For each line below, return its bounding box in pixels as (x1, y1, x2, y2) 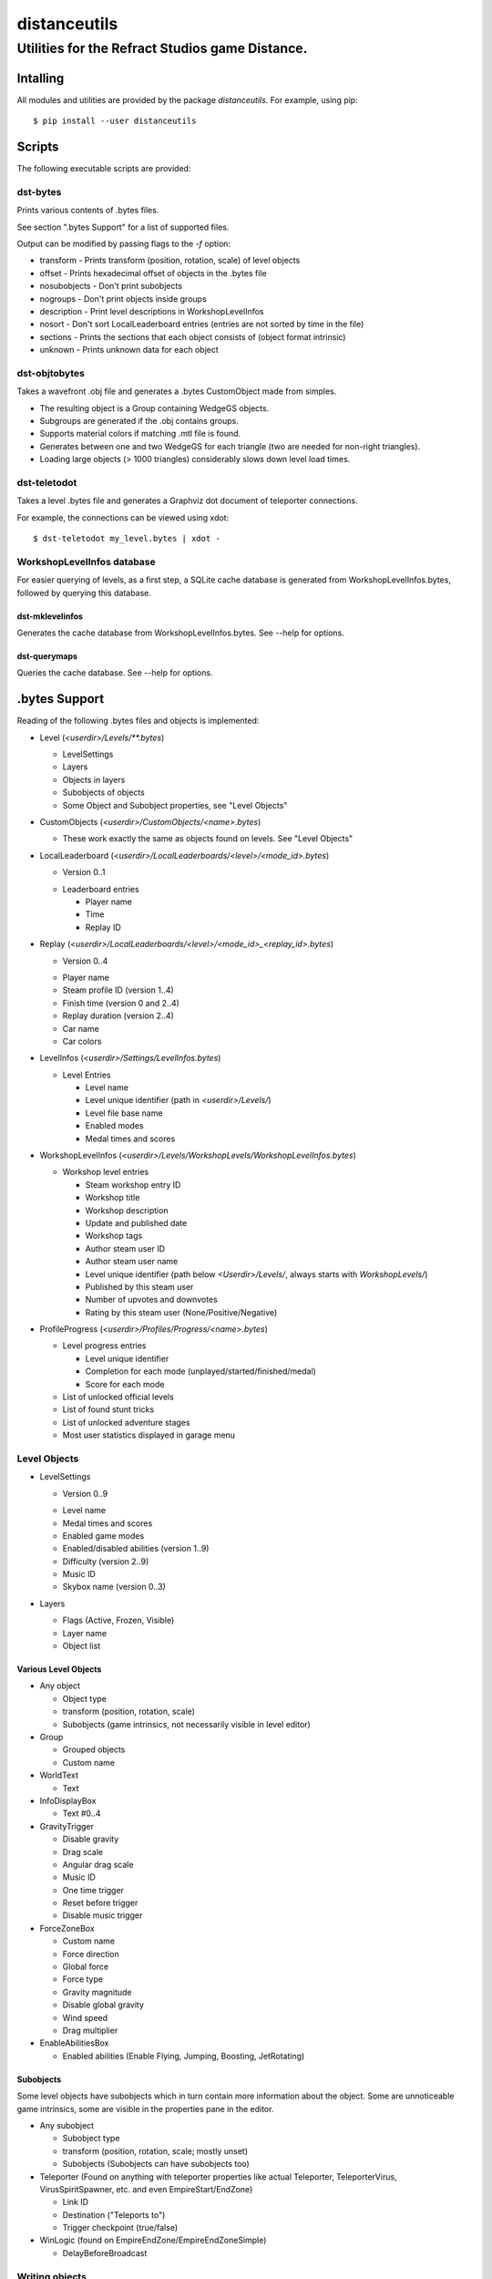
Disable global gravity (62, 1999, 145, 2010)
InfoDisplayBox (39, 1795, 97, 1806)
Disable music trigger (62, 1910, 143, 1921)
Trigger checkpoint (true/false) (62, 2222, 179, 2233)
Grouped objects (62, 1744, 126, 1755)
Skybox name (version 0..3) (62, 1582, 166, 1593)
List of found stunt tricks (62, 1404, 155, 1415)
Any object (39, 1680, 81, 1691)
